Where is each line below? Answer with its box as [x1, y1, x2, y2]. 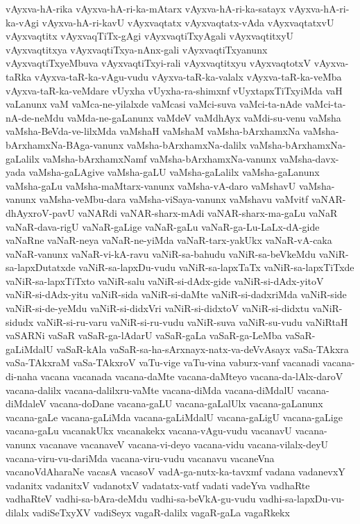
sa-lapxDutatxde [6, 260, 76, 275]
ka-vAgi [6, 15, 39, 29]
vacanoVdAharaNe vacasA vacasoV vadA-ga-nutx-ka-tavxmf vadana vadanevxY [6, 464, 345, 479]
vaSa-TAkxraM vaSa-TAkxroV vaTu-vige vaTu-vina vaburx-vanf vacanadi [6, 355, 320, 370]
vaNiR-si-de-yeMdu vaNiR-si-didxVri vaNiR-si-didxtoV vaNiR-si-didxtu [6, 301, 309, 316]
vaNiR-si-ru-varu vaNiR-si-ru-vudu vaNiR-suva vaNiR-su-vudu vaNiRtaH [36, 314, 348, 329]
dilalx [6, 505, 29, 519]
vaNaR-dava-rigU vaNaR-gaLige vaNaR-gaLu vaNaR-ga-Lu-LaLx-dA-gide [6, 219, 320, 234]
